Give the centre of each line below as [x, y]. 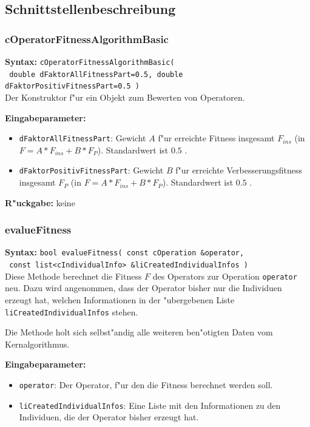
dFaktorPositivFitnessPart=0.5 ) [72, 86]
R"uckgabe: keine [40, 202]
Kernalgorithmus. [37, 344]
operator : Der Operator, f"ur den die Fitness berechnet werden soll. [146, 385]
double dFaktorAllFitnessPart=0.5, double [96, 74]
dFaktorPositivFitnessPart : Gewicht [91, 170]
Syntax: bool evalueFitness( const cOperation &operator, [125, 252]
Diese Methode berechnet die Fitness [73, 276]
